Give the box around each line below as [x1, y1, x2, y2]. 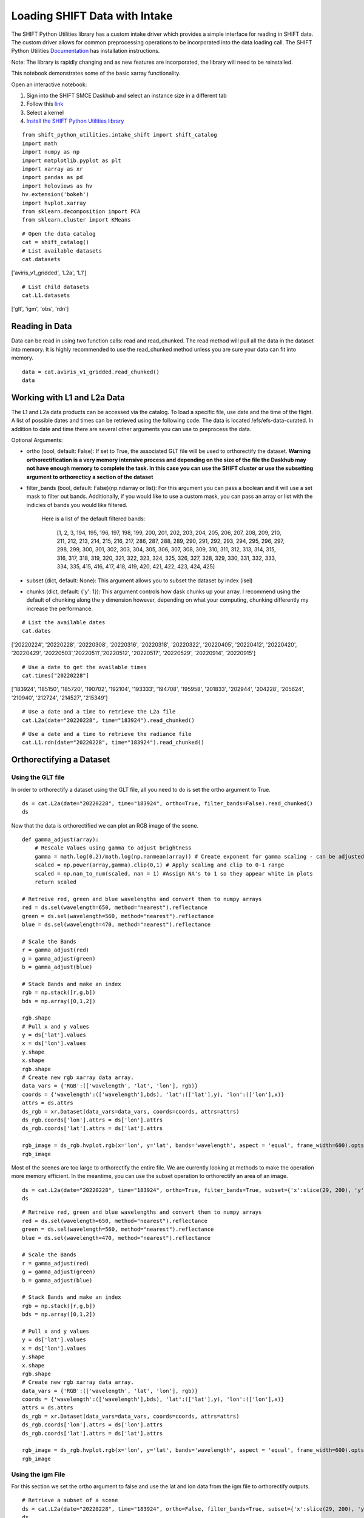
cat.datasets [22, 256, 61, 262]
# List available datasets [22, 247, 103, 254]
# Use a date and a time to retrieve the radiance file [22, 730, 192, 737]
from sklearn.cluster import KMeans [22, 216, 131, 223]
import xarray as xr [22, 166, 83, 172]
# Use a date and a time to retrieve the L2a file [22, 708, 176, 715]
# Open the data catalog [22, 230, 96, 237]
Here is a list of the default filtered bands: [41, 515, 146, 522]
